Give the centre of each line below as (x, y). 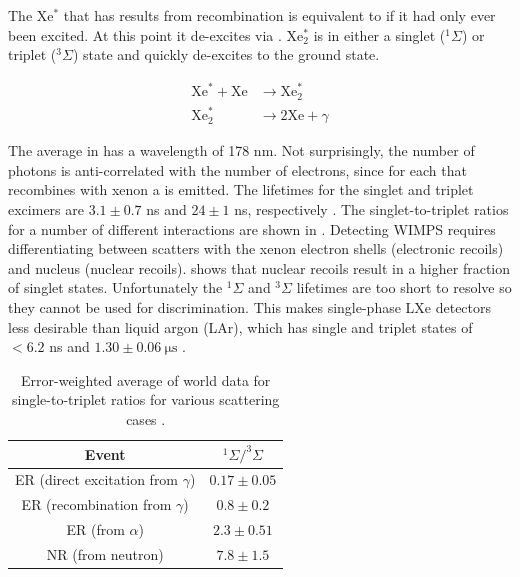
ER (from (95, 529)
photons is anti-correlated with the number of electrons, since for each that (237, 169)
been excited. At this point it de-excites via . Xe (156, 34)
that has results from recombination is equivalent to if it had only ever (279, 15)
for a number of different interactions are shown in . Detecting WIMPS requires (252, 228)
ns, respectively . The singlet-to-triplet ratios (371, 209)
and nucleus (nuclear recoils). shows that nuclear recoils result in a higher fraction (259, 267)
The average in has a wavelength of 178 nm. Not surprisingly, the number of (241, 150)
